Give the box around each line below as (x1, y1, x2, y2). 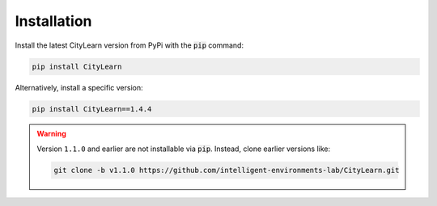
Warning (36, 129, 66, 139)
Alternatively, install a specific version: (15, 82, 143, 92)
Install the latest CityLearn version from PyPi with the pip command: (15, 40, 244, 50)
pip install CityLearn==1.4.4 (32, 104, 152, 113)
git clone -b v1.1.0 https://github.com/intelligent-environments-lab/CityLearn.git (53, 166, 400, 174)
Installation (15, 12, 92, 30)
